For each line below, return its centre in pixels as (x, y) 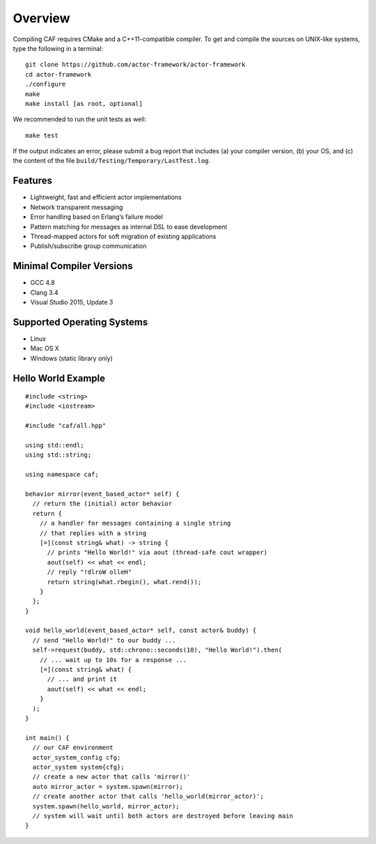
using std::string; (58, 455)
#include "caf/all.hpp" (66, 426)
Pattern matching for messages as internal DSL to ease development (129, 227)
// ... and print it (82, 679)
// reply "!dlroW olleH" (89, 572)
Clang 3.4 (44, 292)
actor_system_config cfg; (77, 757)
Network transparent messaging (77, 207)
